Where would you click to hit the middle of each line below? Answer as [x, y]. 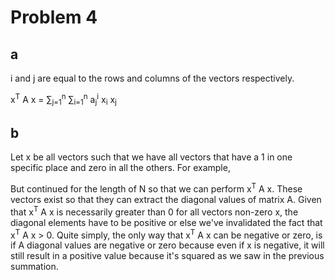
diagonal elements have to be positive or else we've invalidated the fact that [166, 222]
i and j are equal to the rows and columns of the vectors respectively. [152, 78]
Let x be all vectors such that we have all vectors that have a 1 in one [151, 157]
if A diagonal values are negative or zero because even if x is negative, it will [167, 245]
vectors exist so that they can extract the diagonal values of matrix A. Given [166, 199]
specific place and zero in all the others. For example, [120, 168]
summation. [34, 267]
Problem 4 [54, 17]
